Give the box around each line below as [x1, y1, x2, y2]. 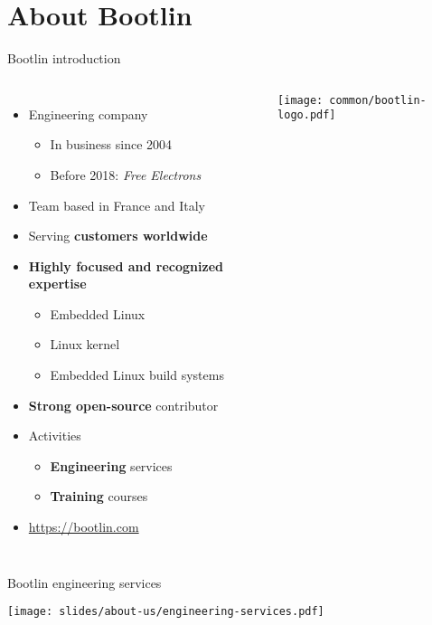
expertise [28, 274, 87, 293]
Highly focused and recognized [28, 256, 223, 275]
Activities [28, 426, 81, 445]
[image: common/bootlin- [277, 93, 427, 107]
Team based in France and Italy [28, 195, 205, 214]
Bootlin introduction [7, 49, 121, 68]
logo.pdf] [277, 109, 336, 122]
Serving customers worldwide [28, 226, 208, 245]
